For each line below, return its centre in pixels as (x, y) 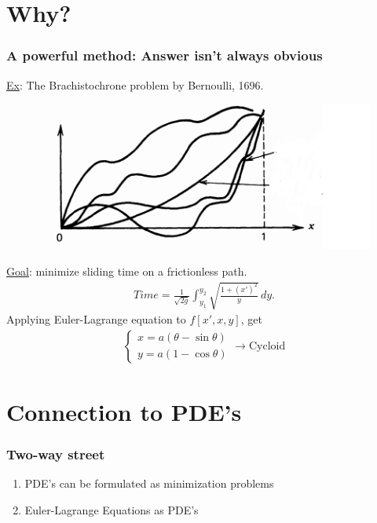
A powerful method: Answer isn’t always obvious (165, 55)
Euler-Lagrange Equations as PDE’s (112, 509)
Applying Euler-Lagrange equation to (96, 319)
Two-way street (56, 454)
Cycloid (267, 346)
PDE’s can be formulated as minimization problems (149, 483)
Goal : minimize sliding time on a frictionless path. (127, 271)
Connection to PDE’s (124, 411)
